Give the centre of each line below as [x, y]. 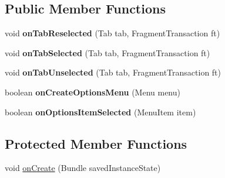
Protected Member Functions [96, 143]
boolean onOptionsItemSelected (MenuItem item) [100, 112]
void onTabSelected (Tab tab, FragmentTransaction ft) [108, 52]
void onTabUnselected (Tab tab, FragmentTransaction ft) [113, 72]
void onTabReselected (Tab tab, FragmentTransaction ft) [113, 33]
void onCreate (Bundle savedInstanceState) [83, 168]
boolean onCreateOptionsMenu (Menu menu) [93, 92]
